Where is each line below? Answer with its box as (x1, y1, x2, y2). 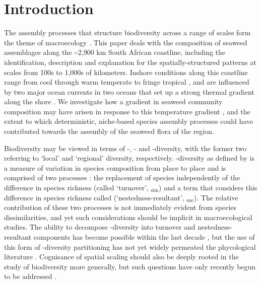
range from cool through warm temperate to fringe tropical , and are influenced (4, 77, 249, 87)
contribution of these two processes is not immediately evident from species (4, 202, 237, 213)
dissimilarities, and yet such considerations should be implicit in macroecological (4, 211, 252, 222)
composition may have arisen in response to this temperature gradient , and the (4, 106, 250, 116)
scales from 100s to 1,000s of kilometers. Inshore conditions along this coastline (4, 66, 248, 77)
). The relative (193, 192, 238, 202)
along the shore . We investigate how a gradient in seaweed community (4, 96, 223, 107)
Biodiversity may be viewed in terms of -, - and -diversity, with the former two (4, 143, 247, 153)
